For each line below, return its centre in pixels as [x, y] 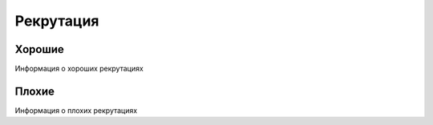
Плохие [35, 91]
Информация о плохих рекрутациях [76, 110]
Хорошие [39, 49]
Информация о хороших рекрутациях [79, 69]
